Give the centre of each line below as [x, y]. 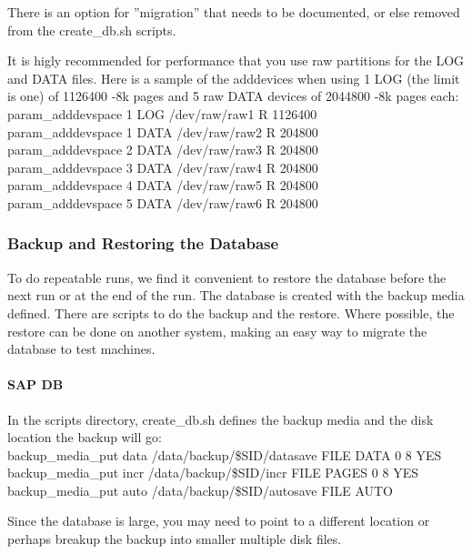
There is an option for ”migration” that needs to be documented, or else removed [234, 12]
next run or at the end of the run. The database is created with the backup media [236, 295]
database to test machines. [81, 349]
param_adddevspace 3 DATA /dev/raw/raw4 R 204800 [163, 167]
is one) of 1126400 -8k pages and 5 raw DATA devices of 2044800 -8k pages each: [233, 96]
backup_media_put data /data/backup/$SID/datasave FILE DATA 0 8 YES [225, 454]
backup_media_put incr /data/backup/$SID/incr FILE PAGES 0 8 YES [213, 473]
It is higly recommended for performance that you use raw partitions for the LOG [236, 60]
